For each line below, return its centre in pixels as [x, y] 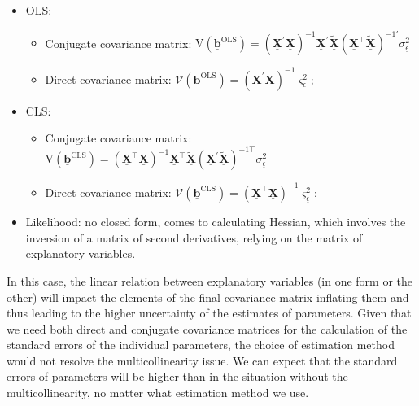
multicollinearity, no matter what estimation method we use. [158, 393]
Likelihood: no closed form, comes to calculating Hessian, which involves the [216, 222]
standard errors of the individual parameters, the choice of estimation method [201, 345]
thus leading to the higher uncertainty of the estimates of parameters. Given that [209, 313]
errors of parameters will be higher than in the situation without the [177, 376]
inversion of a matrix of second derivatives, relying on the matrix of [194, 237]
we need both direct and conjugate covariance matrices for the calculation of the [207, 328]
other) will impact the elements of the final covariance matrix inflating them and [208, 297]
